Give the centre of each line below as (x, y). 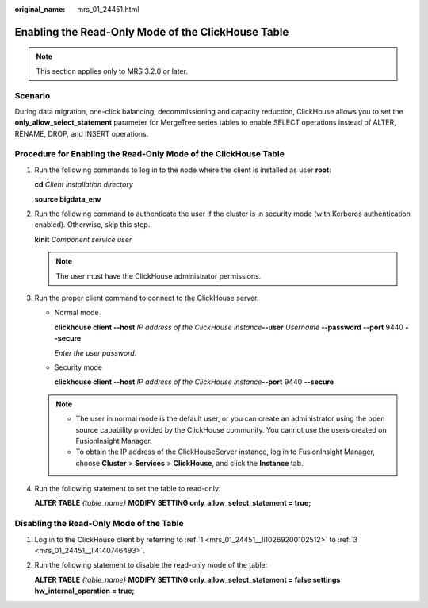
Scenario (32, 95)
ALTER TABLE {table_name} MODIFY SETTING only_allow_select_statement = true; (173, 503)
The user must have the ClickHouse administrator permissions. (159, 276)
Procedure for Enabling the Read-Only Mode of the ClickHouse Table (149, 154)
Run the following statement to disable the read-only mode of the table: (151, 565)
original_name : (40, 9)
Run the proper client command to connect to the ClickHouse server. (147, 298)
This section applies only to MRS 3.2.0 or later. (112, 71)
